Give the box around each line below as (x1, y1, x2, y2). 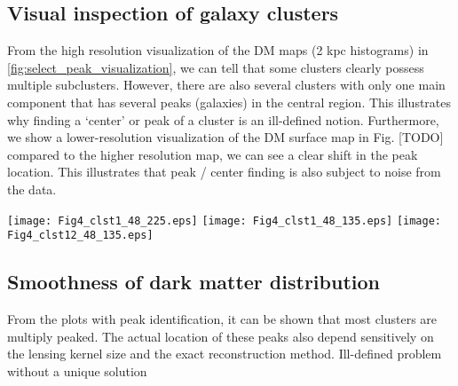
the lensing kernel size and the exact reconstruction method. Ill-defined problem (7, 344, 442, 363)
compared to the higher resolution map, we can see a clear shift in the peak (7, 145, 418, 163)
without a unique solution (7, 361, 147, 380)
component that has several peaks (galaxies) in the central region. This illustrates (7, 92, 452, 111)
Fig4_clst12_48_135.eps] (7, 229, 154, 242)
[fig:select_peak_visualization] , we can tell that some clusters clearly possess (7, 58, 424, 76)
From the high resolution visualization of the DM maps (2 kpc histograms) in (7, 41, 429, 59)
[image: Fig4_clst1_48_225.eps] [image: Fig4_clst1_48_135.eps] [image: (7, 214, 441, 227)
